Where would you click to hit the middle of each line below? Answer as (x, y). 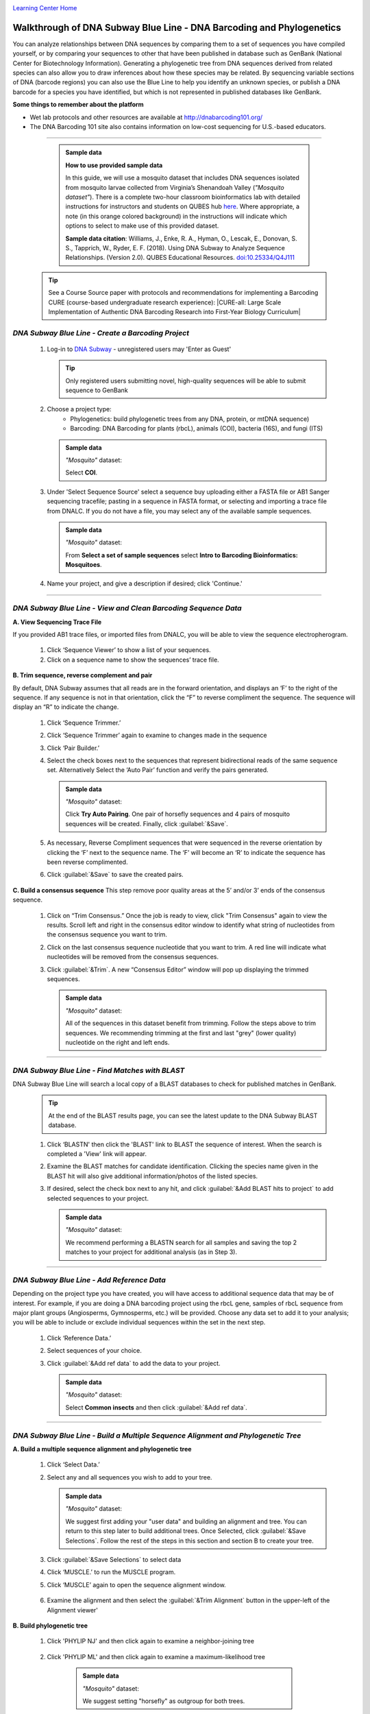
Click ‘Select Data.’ (73, 1464)
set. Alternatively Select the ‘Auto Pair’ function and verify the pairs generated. (158, 770)
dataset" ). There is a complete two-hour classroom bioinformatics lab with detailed (183, 197)
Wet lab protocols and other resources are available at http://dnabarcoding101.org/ (146, 117)
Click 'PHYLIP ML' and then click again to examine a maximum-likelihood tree (156, 1656)
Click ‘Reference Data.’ (79, 1338)
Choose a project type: (79, 409)
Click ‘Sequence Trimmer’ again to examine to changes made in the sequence (157, 735)
